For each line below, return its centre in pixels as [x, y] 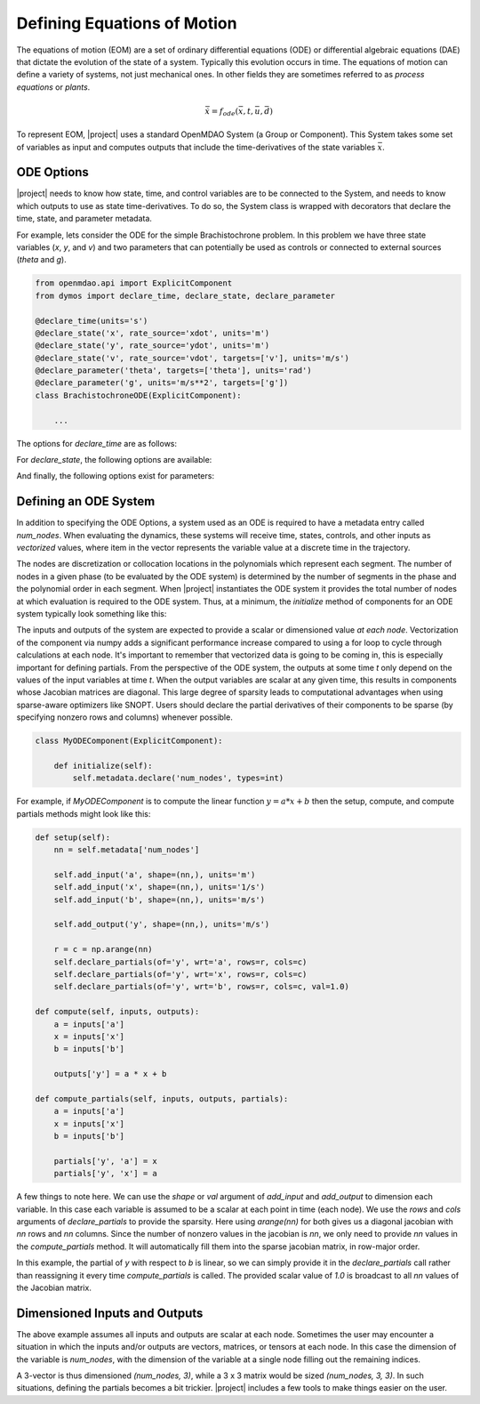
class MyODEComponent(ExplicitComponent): [129, 741]
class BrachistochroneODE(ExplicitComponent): [138, 395]
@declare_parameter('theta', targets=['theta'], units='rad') [173, 371]
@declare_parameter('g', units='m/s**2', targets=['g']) [162, 383]
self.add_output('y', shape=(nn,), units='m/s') [162, 924]
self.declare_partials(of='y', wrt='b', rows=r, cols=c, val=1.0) [202, 987]
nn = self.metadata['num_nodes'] [127, 850]
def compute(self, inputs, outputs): [117, 1012]
